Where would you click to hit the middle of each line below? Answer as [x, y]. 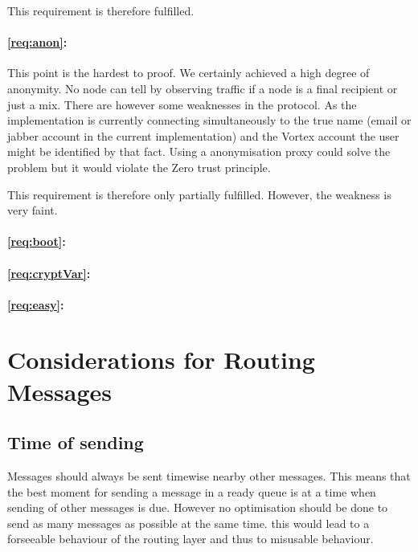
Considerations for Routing [161, 360]
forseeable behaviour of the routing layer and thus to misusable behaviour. [191, 539]
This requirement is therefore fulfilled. [101, 10]
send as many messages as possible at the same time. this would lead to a [189, 523]
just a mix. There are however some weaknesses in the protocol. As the [182, 104]
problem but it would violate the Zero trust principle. [139, 167]
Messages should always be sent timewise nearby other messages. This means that [209, 476]
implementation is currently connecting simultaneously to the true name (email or [209, 120]
